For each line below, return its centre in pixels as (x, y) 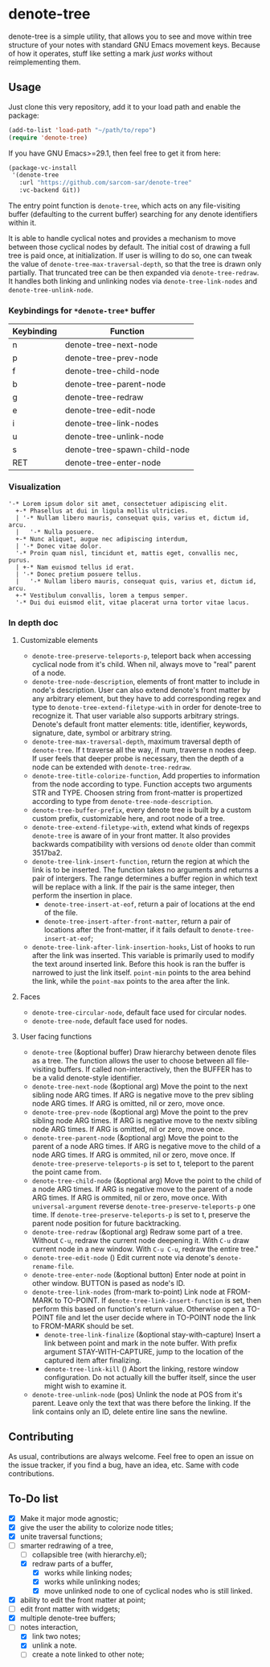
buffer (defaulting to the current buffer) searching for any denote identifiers (133, 214)
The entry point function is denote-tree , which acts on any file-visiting (125, 205)
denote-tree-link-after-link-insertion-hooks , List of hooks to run (143, 947)
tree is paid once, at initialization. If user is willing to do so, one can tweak (130, 255)
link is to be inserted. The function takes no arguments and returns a (145, 869)
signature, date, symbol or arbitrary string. (102, 732)
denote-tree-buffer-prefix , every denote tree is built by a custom (141, 810)
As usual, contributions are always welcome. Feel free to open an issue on (131, 1456)
